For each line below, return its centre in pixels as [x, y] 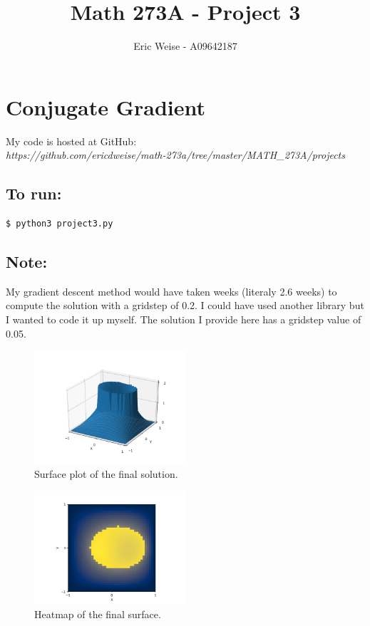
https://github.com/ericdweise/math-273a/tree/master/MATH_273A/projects [175, 155]
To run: [34, 193]
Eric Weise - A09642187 [185, 46]
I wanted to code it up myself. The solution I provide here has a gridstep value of [184, 319]
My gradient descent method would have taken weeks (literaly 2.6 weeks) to [171, 291]
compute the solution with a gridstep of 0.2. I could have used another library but [185, 305]
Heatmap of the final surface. [98, 614]
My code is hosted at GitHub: [71, 141]
